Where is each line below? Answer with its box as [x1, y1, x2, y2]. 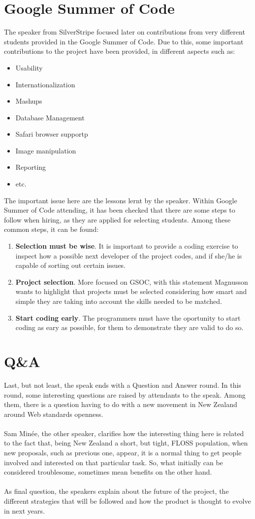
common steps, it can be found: [4, 224, 99, 234]
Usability [15, 62, 43, 73]
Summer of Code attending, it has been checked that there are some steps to [4, 205, 235, 215]
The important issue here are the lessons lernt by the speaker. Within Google [4, 195, 237, 205]
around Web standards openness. [4, 408, 103, 419]
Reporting [15, 162, 46, 172]
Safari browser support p [15, 129, 88, 139]
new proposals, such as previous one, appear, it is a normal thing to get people [4, 447, 242, 458]
